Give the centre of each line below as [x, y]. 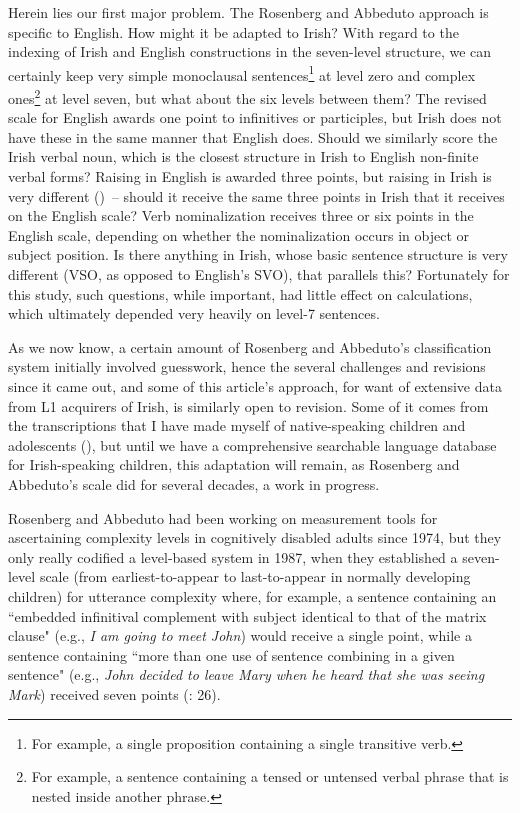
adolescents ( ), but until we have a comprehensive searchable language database [252, 444]
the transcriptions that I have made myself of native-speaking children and [237, 425]
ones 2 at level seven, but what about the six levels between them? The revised [247, 96]
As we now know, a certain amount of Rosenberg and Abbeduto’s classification [250, 346]
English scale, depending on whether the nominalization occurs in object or [239, 234]
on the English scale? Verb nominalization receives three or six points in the [241, 215]
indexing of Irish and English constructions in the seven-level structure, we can [250, 51]
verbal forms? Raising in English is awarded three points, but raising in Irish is [250, 176]
